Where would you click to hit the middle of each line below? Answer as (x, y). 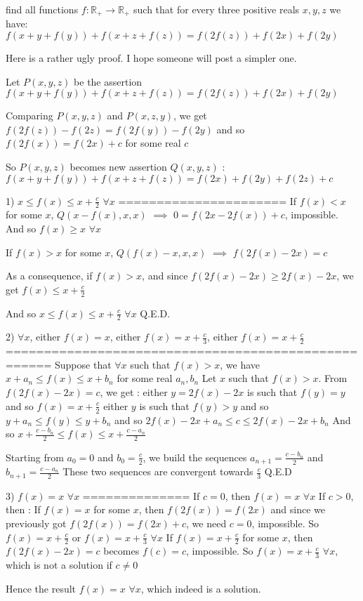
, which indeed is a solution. (201, 588)
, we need (206, 523)
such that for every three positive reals (217, 9)
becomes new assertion (118, 167)
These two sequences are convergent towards (158, 471)
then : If (23, 509)
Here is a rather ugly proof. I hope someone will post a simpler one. (151, 58)
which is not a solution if (59, 565)
